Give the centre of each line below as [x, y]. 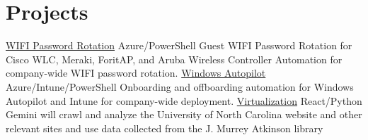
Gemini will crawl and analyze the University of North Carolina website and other [184, 114]
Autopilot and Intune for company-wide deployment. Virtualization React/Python [184, 100]
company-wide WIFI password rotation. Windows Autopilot [136, 73]
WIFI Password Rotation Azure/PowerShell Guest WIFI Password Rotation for [179, 45]
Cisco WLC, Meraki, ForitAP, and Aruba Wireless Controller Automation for [174, 59]
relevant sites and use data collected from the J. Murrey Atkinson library [165, 128]
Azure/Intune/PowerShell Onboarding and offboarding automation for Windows [180, 86]
